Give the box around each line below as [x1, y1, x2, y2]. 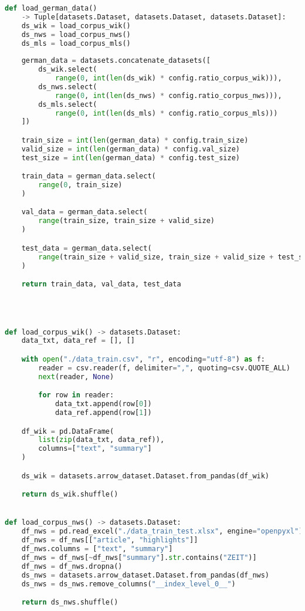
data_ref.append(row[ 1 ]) [55, 408, 152, 417]
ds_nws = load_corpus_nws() [21, 30, 131, 39]
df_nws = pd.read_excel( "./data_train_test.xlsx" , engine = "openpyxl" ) [21, 527, 303, 536]
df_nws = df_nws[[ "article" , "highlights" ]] [21, 536, 198, 545]
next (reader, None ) [38, 372, 114, 381]
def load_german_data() [5, 4, 97, 12]
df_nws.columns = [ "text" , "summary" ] [21, 545, 173, 553]
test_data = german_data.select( [21, 244, 152, 252]
